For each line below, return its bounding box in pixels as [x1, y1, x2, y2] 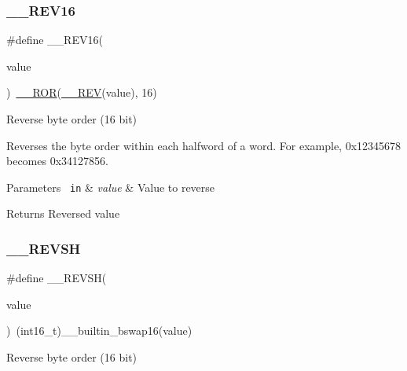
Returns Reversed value [6, 205, 120, 222]
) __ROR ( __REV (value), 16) [6, 84, 157, 101]
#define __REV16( [6, 31, 103, 48]
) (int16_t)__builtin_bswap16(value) [6, 322, 192, 339]
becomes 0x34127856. [6, 152, 108, 169]
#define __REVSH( [6, 270, 107, 286]
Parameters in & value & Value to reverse [6, 178, 215, 195]
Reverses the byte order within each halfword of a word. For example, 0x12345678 [6, 137, 401, 153]
